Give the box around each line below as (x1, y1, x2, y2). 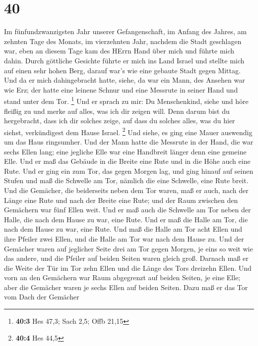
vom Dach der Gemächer (4, 292, 79, 302)
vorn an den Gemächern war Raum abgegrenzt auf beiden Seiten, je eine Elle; (4, 272, 241, 283)
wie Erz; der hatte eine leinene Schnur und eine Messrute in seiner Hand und (4, 84, 238, 95)
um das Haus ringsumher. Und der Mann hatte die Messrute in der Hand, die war (4, 136, 254, 147)
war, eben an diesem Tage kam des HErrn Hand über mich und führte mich (4, 46, 235, 56)
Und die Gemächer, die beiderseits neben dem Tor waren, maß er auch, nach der (4, 185, 249, 195)
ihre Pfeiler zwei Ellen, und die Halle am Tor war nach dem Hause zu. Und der (4, 233, 244, 244)
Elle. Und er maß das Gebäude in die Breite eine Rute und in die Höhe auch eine (4, 156, 251, 166)
